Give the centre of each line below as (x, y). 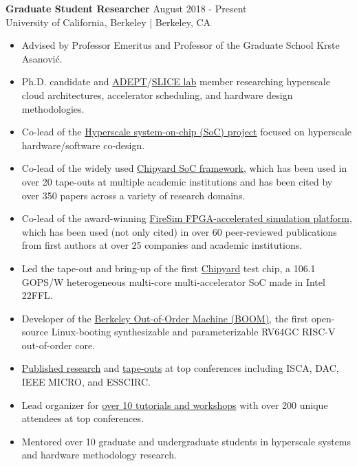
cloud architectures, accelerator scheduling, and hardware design (157, 95)
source (35, 332)
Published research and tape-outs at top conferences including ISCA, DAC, (180, 368)
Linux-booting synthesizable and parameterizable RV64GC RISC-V (193, 332)
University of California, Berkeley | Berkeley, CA (108, 22)
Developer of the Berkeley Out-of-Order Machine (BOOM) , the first (165, 318)
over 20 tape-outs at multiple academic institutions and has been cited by (177, 181)
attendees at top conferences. (83, 418)
